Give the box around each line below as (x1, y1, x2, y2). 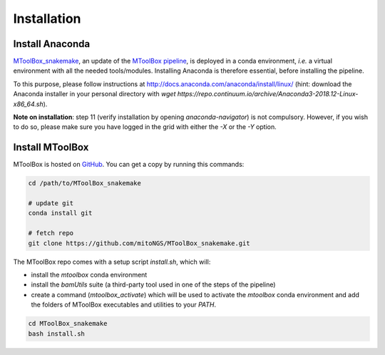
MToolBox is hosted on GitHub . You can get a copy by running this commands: (13, 160, 245, 169)
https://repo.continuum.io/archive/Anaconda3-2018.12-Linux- (177, 90, 359, 98)
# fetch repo (28, 229, 74, 237)
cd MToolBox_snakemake (28, 319, 108, 328)
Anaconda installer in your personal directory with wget (13, 90, 176, 98)
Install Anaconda (13, 38, 91, 50)
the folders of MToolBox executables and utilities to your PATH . (31, 300, 217, 309)
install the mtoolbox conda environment (31, 271, 148, 279)
